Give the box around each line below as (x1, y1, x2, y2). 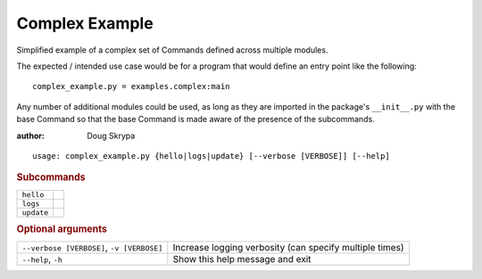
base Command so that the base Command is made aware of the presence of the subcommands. (16, 114, 375, 125)
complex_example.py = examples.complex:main (32, 81, 231, 92)
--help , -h (21, 253, 62, 266)
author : (16, 130, 45, 141)
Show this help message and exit (172, 253, 312, 266)
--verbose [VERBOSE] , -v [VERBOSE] (21, 242, 163, 254)
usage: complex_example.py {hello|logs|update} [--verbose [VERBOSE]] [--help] (32, 151, 390, 160)
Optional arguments (16, 223, 107, 235)
